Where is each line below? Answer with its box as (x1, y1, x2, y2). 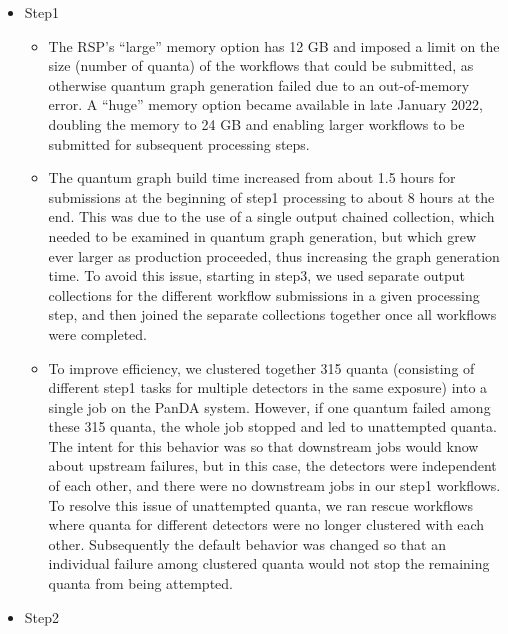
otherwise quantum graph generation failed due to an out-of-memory (48, 74, 470, 95)
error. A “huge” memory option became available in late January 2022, (48, 94, 483, 115)
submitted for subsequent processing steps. (48, 133, 310, 154)
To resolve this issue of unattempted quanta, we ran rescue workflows (48, 494, 474, 515)
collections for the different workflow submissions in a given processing (48, 284, 480, 305)
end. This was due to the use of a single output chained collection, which (48, 206, 495, 227)
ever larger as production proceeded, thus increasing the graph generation (48, 245, 500, 266)
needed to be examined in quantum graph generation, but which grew (48, 225, 477, 246)
